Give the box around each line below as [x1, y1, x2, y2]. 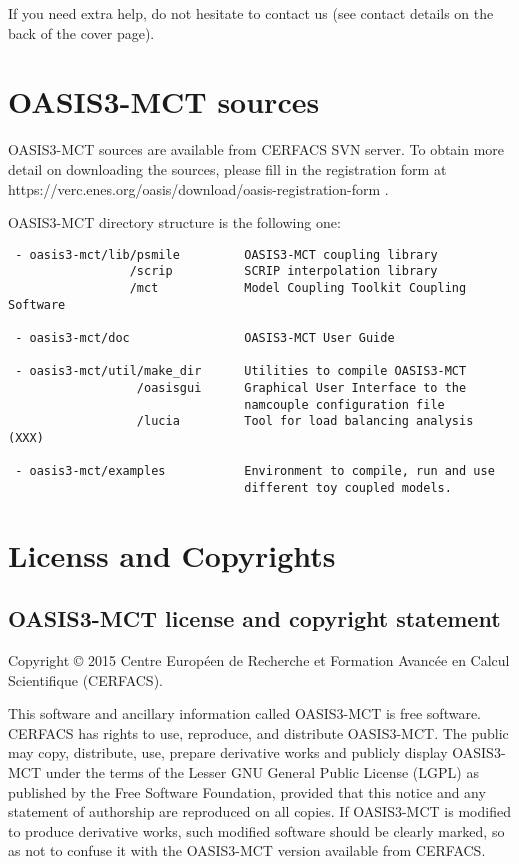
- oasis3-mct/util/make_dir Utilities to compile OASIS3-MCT [15, 364, 467, 379]
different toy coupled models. [244, 480, 452, 495]
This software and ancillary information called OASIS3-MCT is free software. [8, 703, 482, 724]
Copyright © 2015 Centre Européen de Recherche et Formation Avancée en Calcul [8, 650, 510, 671]
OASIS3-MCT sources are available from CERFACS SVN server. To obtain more [8, 139, 505, 160]
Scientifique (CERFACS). [8, 669, 163, 690]
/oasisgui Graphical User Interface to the [136, 380, 467, 395]
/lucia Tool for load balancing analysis [136, 414, 474, 429]
